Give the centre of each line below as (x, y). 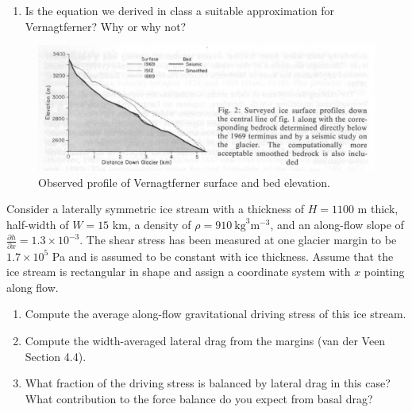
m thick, (378, 209)
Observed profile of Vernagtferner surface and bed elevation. (184, 182)
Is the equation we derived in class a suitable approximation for (180, 10)
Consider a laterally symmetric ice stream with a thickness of (155, 209)
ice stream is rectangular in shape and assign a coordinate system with (179, 272)
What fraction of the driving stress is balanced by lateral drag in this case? (208, 383)
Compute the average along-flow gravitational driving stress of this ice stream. (216, 314)
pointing (384, 272)
